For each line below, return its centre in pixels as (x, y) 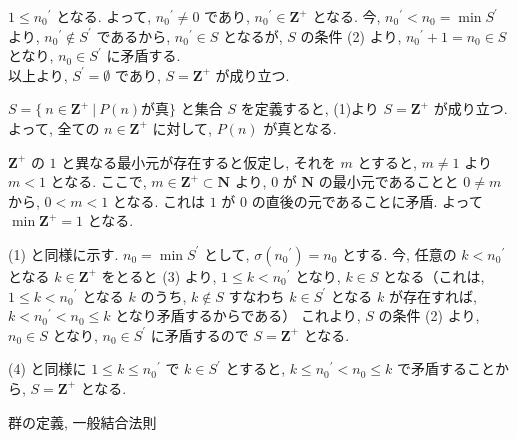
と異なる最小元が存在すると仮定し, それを (198, 161)
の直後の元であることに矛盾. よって (367, 200)
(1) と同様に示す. (63, 253)
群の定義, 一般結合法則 (82, 421)
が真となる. (300, 127)
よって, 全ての (54, 127)
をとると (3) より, (159, 275)
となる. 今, (346, 16)
